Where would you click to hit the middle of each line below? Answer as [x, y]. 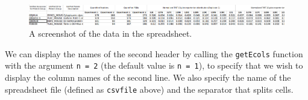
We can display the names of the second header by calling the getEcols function [154, 53]
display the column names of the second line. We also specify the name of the [148, 77]
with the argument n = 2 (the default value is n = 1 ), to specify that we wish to [154, 65]
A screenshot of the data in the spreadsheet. [111, 33]
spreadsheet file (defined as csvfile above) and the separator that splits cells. [149, 89]
